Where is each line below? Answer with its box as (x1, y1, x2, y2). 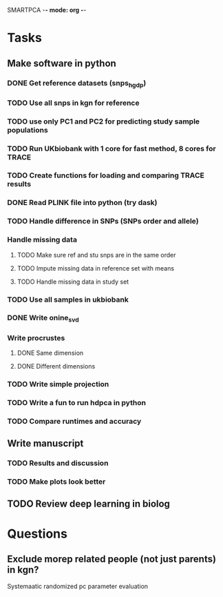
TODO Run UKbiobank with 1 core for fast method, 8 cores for (7, 144, 216, 153)
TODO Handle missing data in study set (17, 277, 129, 286)
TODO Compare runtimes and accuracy (7, 416, 142, 426)
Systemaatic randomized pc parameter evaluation (7, 583, 149, 591)
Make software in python (7, 57, 117, 69)
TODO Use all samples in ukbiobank (7, 295, 129, 304)
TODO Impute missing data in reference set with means (17, 264, 174, 272)
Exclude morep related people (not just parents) (7, 553, 217, 565)
